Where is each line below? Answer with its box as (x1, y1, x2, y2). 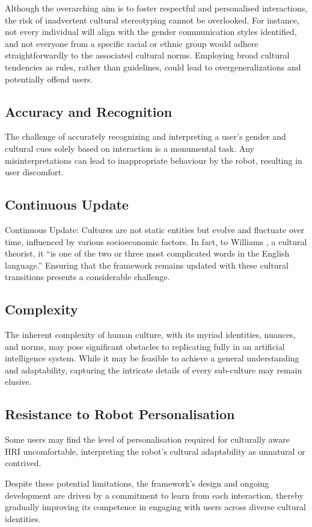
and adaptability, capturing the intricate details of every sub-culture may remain (5, 363, 302, 376)
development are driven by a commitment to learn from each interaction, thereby (5, 488, 304, 501)
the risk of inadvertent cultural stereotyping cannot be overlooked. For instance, (5, 13, 299, 26)
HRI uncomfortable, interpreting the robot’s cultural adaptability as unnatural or (5, 444, 305, 457)
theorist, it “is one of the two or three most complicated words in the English (5, 247, 290, 260)
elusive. (5, 375, 32, 388)
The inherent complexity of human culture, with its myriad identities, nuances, (5, 328, 296, 341)
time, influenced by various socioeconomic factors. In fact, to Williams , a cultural (5, 235, 307, 248)
